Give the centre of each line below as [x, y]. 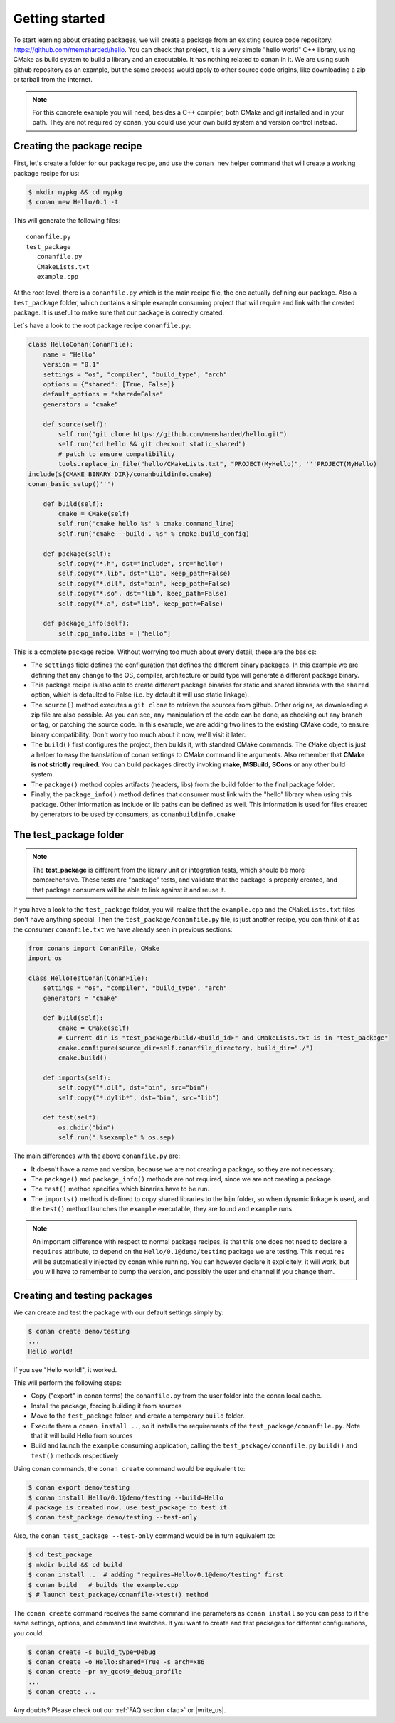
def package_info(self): [86, 623]
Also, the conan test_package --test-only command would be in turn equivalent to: [144, 1536]
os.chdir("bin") [86, 1127]
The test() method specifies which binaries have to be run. [120, 1189]
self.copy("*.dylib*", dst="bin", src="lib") [139, 1097]
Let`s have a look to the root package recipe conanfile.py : [102, 326]
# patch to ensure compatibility [116, 454]
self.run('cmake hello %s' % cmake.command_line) [146, 524]
